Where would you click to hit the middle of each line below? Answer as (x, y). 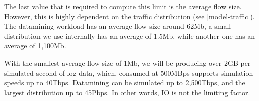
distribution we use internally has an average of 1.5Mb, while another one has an (130, 36)
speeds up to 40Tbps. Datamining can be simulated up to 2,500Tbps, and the (125, 83)
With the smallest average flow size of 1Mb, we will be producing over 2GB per (127, 62)
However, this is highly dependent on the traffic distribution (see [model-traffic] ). (129, 16)
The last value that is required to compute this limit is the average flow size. (123, 6)
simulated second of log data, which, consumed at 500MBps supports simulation (129, 72)
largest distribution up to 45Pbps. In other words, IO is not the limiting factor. (127, 92)
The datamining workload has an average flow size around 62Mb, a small (118, 26)
